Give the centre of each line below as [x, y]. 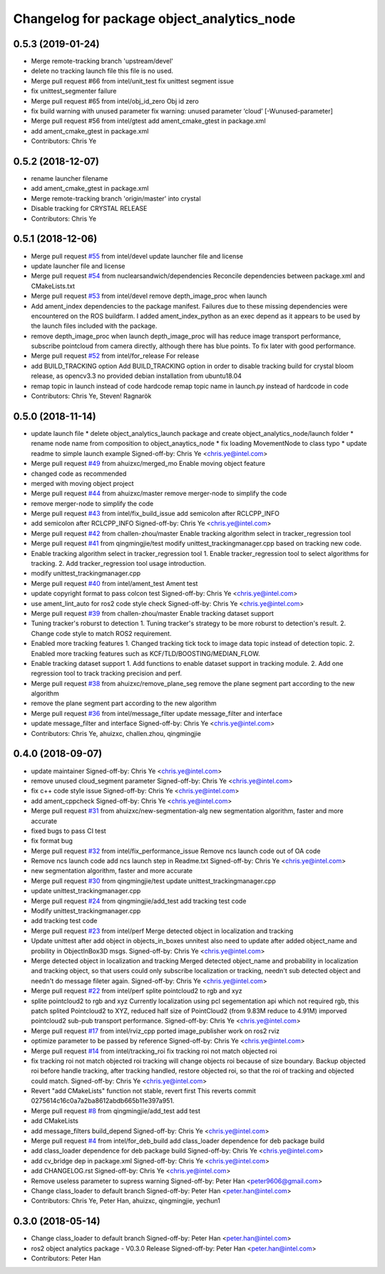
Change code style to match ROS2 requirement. [101, 633]
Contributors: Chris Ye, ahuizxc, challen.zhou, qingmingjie [116, 733]
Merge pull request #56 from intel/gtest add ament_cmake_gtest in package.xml [149, 121]
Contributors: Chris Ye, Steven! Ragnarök [91, 396]
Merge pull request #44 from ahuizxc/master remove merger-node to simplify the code [159, 494]
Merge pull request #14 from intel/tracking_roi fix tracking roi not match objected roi [154, 1051]
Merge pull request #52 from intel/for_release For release [115, 356]
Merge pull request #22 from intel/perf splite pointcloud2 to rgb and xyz [137, 991]
